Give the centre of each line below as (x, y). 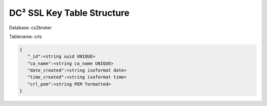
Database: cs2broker (30, 28)
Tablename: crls (25, 36)
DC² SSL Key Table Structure (69, 13)
